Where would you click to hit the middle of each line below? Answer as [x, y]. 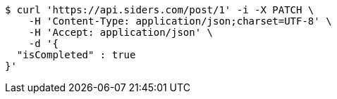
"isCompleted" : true [76, 55]
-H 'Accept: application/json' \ [121, 32]
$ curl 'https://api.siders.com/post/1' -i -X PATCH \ [160, 10]
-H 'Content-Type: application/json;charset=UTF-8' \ [180, 21]
